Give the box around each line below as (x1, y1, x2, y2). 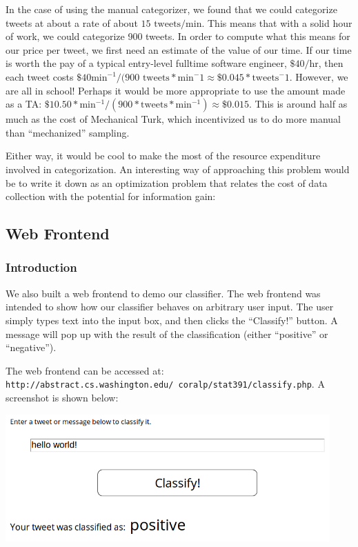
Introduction (6, 259, 77, 276)
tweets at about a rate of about (6, 15, 138, 30)
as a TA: (6, 97, 42, 111)
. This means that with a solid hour (201, 15, 352, 30)
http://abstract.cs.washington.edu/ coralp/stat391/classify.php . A (6, 377, 325, 391)
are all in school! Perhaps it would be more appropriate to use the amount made (6, 83, 346, 97)
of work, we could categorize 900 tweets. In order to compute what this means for (6, 29, 350, 43)
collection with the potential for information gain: (6, 189, 216, 203)
